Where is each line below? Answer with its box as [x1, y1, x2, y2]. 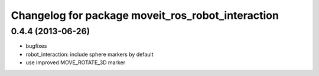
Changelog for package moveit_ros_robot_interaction [11, 9, 279, 22]
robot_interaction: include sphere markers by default [25, 51, 154, 58]
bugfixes [25, 42, 47, 49]
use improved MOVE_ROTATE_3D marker [25, 59, 126, 66]
